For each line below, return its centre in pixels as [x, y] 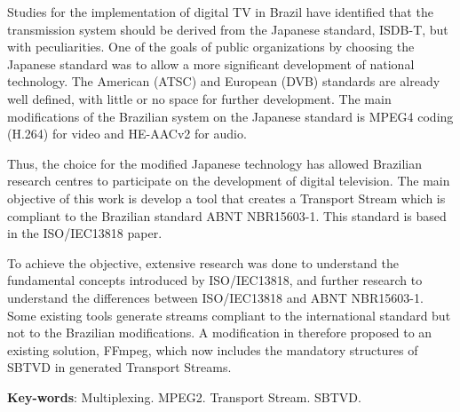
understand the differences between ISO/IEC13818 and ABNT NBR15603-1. [215, 297]
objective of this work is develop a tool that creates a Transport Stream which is [226, 198]
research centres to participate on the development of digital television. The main [229, 181]
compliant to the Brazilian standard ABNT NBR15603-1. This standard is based [227, 215]
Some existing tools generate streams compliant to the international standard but [229, 315]
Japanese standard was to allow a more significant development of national [211, 63]
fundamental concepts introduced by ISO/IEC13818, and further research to [215, 280]
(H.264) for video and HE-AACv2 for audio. [127, 134]
